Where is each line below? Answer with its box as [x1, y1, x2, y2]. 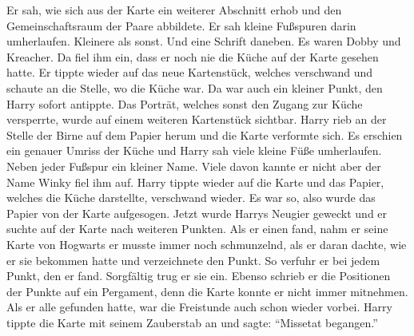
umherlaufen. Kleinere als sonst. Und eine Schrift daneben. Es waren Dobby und [6, 33, 401, 49]
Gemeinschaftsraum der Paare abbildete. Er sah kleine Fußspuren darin [6, 17, 356, 34]
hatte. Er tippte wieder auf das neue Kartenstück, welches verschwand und [6, 64, 372, 81]
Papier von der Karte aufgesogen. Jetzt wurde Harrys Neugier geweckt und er [6, 204, 388, 221]
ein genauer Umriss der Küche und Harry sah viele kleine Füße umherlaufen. [6, 142, 382, 159]
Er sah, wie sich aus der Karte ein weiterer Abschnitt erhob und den [6, 2, 342, 18]
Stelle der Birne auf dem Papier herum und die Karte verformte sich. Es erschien [6, 126, 403, 143]
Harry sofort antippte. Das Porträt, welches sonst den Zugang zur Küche [6, 95, 363, 112]
